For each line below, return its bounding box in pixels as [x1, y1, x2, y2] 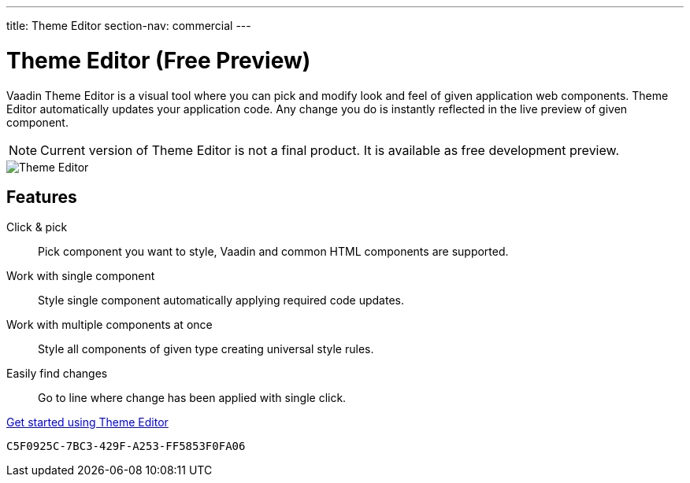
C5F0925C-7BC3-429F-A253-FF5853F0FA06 [6, 440, 246, 453]
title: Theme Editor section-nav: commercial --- [6, 19, 251, 32]
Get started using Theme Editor [6, 415, 169, 430]
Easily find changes [6, 367, 108, 381]
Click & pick [6, 220, 68, 234]
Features [6, 186, 77, 207]
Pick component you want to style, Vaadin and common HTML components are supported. [38, 245, 509, 259]
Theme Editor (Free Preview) [6, 46, 311, 74]
